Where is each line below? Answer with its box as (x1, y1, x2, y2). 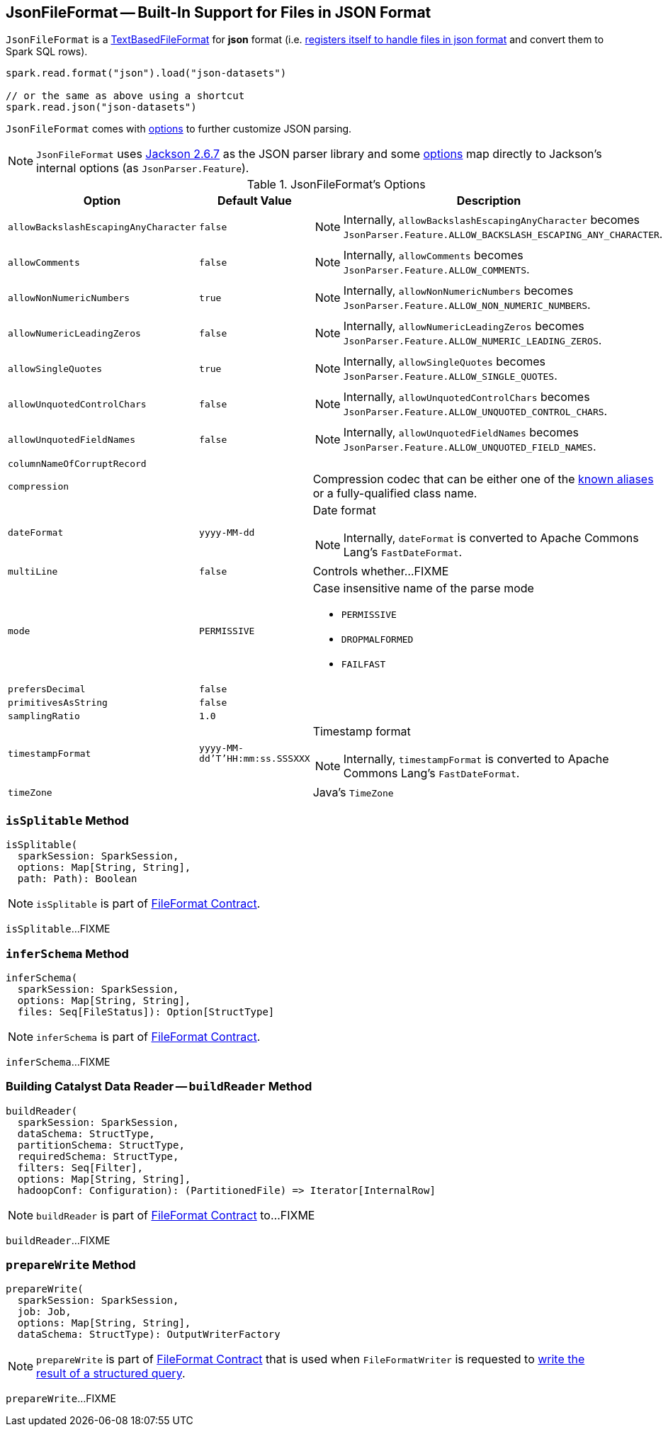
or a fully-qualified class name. (312, 486, 477, 501)
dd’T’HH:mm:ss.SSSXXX (199, 753, 310, 765)
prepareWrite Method (6, 1258, 136, 1273)
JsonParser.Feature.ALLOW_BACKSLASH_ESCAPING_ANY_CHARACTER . (343, 227, 663, 242)
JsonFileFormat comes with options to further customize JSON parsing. (6, 123, 352, 135)
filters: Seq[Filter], (17, 1161, 143, 1173)
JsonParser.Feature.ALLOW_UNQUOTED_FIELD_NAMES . (343, 439, 596, 454)
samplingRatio (8, 711, 80, 722)
